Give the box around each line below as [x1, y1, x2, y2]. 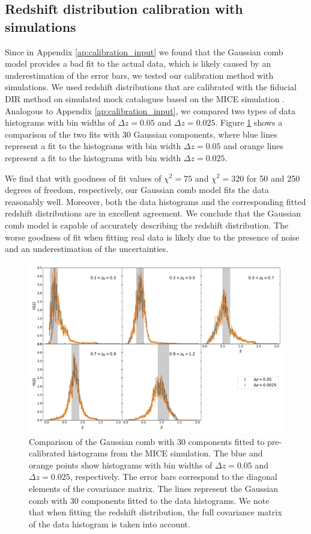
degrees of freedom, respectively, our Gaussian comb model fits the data [5, 183, 269, 196]
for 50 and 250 [246, 171, 300, 184]
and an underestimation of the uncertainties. [5, 242, 169, 255]
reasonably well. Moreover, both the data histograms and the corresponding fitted [5, 195, 306, 207]
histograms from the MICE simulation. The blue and [68, 447, 263, 459]
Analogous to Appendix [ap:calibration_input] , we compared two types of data [5, 104, 296, 117]
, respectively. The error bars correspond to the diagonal [70, 470, 277, 483]
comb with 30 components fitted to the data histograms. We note [29, 494, 270, 506]
